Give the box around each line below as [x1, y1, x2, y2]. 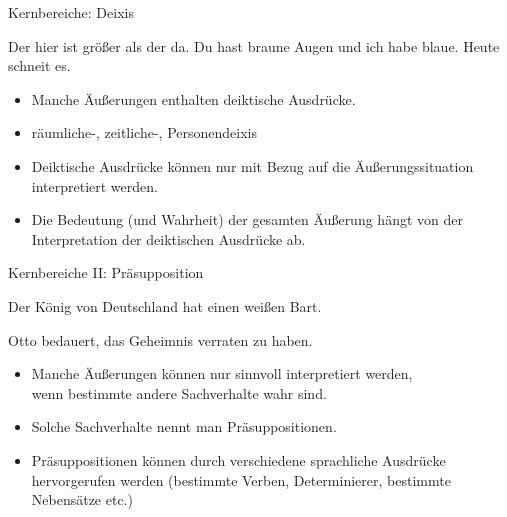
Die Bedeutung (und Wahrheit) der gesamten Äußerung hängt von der [31, 209, 463, 230]
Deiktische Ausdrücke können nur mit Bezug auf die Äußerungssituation [31, 155, 474, 176]
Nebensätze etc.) [31, 489, 133, 510]
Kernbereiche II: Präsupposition [8, 262, 204, 283]
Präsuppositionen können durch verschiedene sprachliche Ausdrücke [31, 449, 446, 470]
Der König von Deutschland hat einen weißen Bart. [8, 295, 322, 316]
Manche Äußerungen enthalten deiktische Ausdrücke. [31, 88, 356, 109]
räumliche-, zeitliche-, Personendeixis [31, 122, 257, 143]
